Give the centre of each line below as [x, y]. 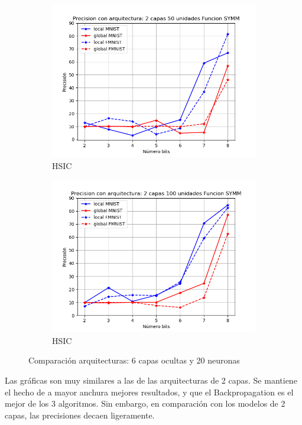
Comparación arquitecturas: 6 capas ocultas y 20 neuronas [134, 360]
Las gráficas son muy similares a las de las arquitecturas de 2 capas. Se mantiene [151, 380]
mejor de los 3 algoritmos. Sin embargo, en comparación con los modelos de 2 [145, 403]
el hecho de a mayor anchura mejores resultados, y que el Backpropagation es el [149, 392]
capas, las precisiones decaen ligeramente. [80, 415]
